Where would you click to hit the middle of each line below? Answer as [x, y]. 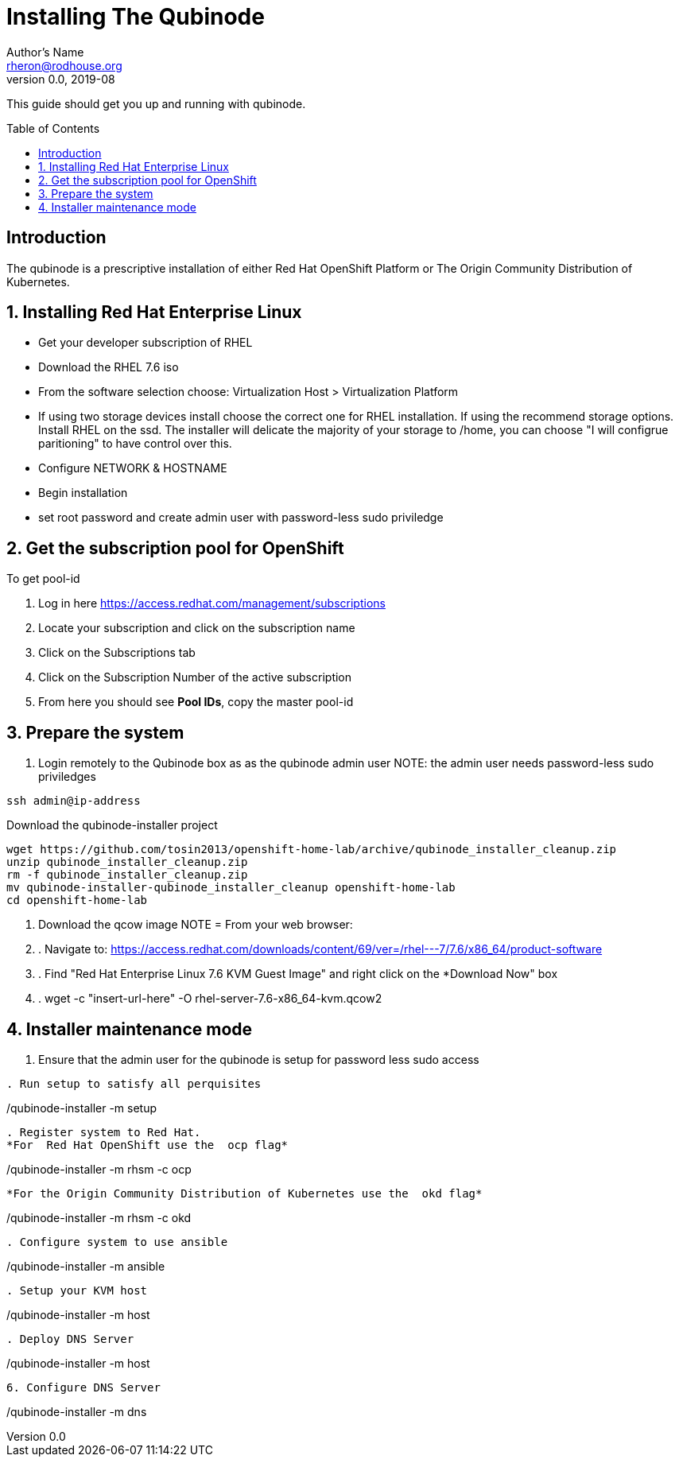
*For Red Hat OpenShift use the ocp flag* [147, 1145]
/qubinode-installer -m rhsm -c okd [99, 1217]
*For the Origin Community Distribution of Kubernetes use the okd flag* [244, 1193]
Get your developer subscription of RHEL [145, 343]
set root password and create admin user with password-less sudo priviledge [241, 518]
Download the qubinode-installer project [112, 825]
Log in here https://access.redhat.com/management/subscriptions [212, 603]
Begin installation [83, 493]
